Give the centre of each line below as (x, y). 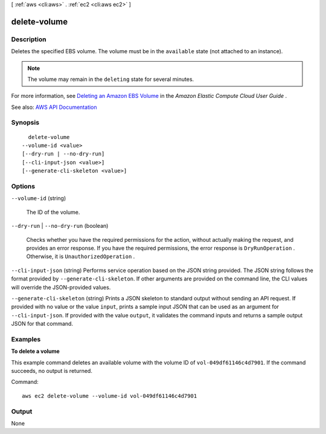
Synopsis (25, 123)
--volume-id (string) (39, 198)
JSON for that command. (42, 324)
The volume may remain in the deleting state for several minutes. (111, 79)
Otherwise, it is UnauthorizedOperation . (81, 256)
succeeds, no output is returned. (52, 371)
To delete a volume (35, 351)
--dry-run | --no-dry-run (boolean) (60, 226)
